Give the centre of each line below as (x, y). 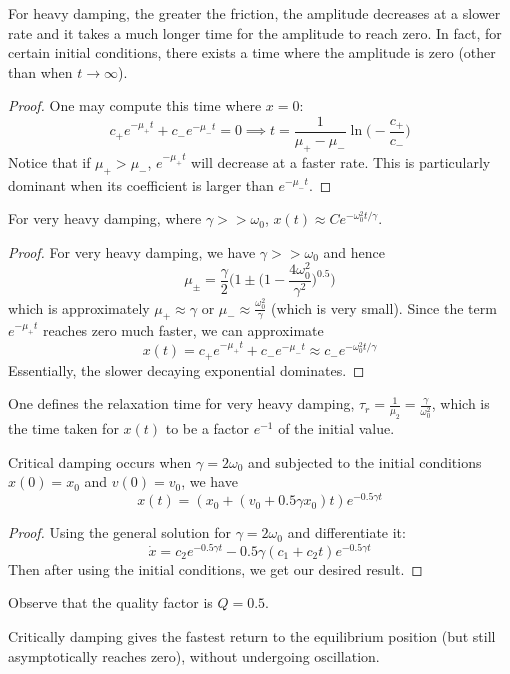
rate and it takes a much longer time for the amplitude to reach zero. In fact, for (255, 32)
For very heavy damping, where (105, 218)
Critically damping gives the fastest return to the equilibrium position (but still (252, 635)
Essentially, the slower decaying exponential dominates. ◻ (186, 369)
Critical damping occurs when (100, 461)
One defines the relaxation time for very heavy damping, (181, 403)
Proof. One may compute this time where (135, 105)
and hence (354, 251)
